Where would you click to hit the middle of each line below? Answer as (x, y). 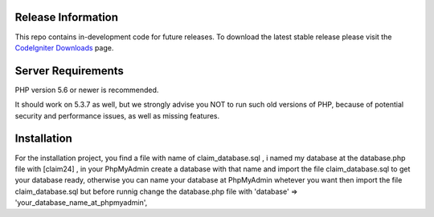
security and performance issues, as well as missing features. (117, 115)
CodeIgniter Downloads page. (64, 47)
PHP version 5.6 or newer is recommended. (87, 90)
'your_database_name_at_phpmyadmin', (81, 203)
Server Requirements (70, 71)
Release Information (67, 17)
